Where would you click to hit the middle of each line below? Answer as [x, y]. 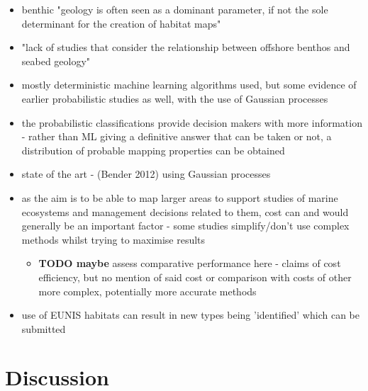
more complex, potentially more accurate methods [147, 291]
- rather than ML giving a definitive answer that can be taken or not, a [177, 136]
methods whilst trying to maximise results [113, 239]
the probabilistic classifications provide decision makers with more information [192, 122]
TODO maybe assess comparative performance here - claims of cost [190, 263]
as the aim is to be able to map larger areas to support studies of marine [180, 197]
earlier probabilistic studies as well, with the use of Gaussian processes [175, 98]
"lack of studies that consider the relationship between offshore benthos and [186, 47]
